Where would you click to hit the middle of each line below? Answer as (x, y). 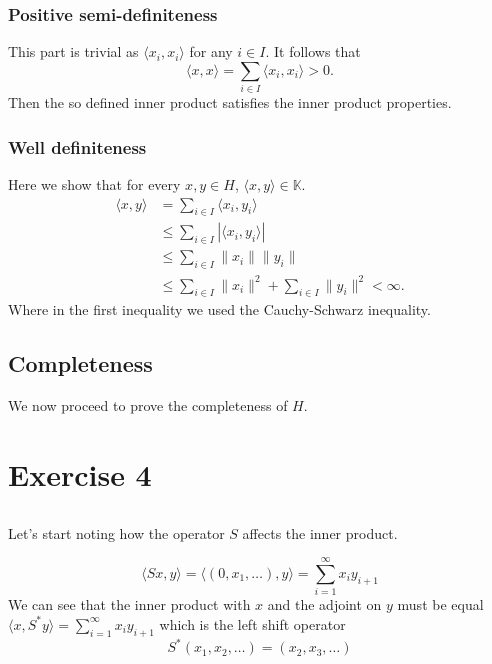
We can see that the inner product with (129, 604)
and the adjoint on (324, 604)
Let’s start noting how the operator (116, 532)
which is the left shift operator (252, 623)
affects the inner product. (320, 532)
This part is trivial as (73, 51)
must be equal (440, 604)
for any (211, 51)
